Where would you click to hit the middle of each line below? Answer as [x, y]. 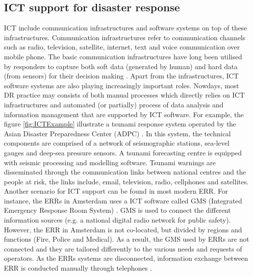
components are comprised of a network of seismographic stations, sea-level [117, 143]
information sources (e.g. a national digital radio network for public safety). [117, 220]
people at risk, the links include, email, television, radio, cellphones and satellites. [126, 181]
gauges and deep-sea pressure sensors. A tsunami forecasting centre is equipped [123, 152]
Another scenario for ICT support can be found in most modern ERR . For [116, 191]
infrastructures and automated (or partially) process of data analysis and [114, 104]
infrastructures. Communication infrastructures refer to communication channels [125, 37]
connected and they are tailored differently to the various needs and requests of [123, 248]
